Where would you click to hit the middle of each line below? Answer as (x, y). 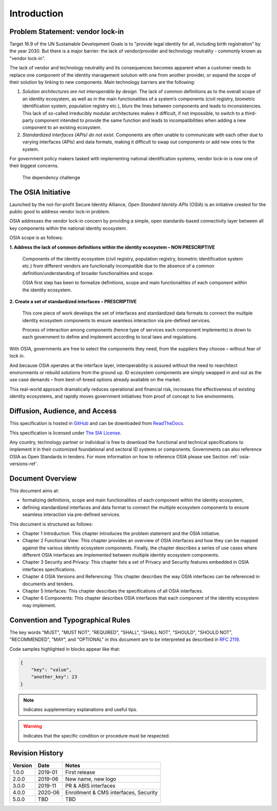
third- (251, 113)
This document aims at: (34, 490)
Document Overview (43, 478)
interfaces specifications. (49, 569)
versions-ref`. (24, 464)
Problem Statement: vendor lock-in (67, 32)
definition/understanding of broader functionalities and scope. (88, 273)
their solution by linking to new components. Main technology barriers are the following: (102, 82)
